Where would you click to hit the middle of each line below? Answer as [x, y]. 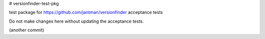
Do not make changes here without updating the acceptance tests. [77, 21]
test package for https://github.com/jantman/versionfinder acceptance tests [86, 13]
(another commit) [26, 30]
